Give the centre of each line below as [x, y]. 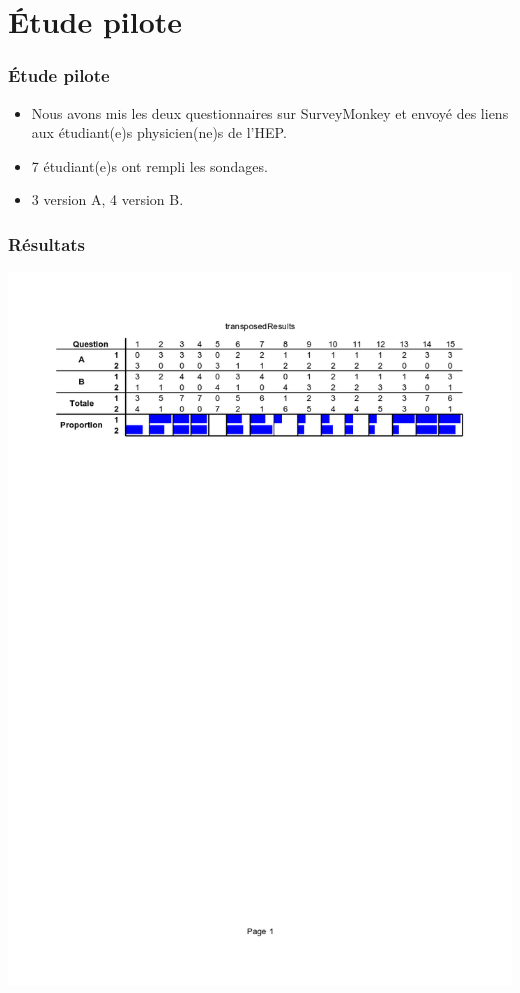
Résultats [47, 243]
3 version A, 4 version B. [107, 199]
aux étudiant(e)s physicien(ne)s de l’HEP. [159, 132]
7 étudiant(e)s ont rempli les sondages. [149, 165]
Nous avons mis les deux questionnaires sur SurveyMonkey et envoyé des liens [270, 112]
